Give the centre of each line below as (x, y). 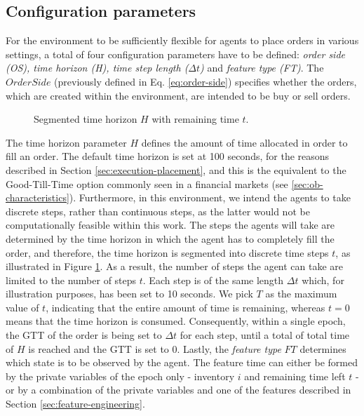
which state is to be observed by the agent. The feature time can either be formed (182, 362)
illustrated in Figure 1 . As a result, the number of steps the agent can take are (175, 266)
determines (323, 348)
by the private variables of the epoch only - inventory (120, 376)
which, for (323, 280)
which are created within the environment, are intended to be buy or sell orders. (178, 95)
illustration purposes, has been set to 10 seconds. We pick (129, 294)
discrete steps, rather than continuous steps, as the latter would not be (158, 211)
